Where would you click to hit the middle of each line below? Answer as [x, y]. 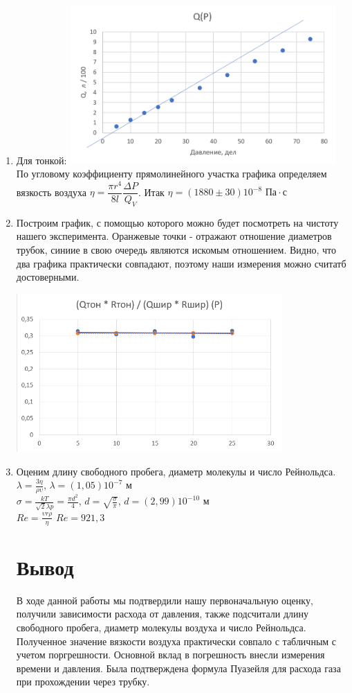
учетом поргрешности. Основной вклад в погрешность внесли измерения [170, 655]
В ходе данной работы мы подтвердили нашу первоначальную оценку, [165, 600]
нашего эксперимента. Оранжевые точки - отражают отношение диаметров [174, 236]
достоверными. [48, 277]
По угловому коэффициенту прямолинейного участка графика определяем [172, 174]
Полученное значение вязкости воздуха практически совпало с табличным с [176, 641]
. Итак [151, 192]
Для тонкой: [41, 160]
